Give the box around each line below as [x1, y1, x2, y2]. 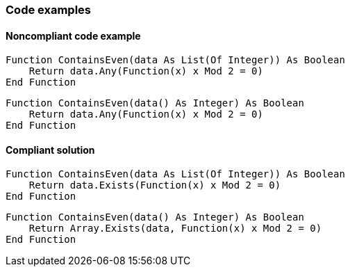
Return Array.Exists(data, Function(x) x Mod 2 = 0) [28, 223, 322, 234]
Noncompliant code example [6, 29, 141, 42]
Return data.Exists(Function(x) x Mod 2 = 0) [28, 179, 281, 191]
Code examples [6, 3, 92, 17]
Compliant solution [6, 143, 95, 156]
